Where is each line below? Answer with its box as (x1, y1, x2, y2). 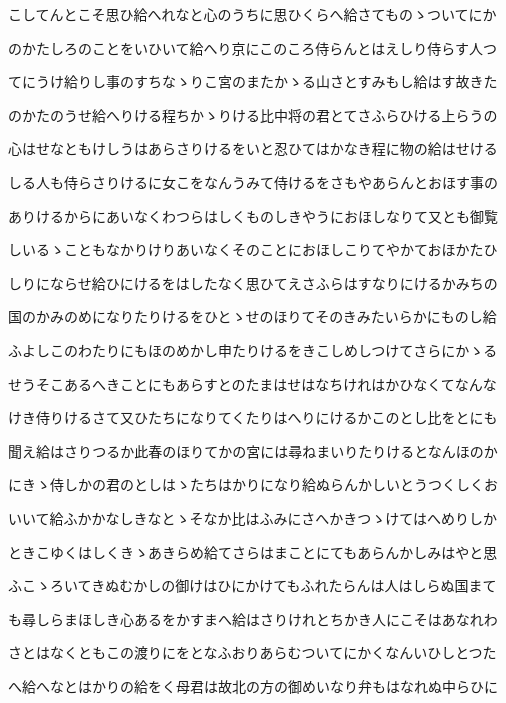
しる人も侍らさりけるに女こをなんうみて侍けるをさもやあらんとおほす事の (8, 171, 498, 192)
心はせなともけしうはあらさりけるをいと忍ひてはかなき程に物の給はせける (8, 138, 498, 159)
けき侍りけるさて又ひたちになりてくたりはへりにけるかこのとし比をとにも (8, 407, 498, 428)
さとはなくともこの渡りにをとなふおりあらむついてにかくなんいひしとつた (8, 642, 497, 663)
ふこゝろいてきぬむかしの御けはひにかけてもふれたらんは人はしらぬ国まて (8, 575, 497, 596)
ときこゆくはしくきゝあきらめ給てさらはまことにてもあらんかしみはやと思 (8, 541, 498, 562)
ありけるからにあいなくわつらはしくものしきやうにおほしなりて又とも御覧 (8, 205, 498, 226)
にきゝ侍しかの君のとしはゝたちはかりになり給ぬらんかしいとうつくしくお (8, 474, 498, 495)
